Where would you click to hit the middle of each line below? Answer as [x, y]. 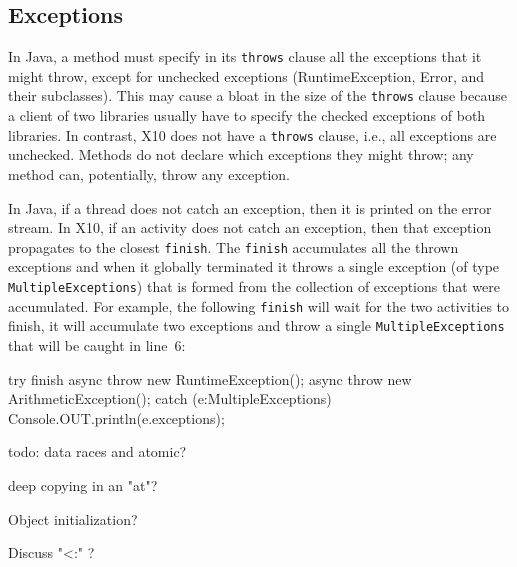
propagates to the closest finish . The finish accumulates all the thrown [233, 246]
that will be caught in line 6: [97, 344]
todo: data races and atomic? [97, 451]
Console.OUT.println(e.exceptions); [116, 417]
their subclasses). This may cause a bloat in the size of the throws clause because [257, 95]
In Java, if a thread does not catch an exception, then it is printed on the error [250, 207]
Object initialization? [73, 518]
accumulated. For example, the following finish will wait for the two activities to [259, 305]
